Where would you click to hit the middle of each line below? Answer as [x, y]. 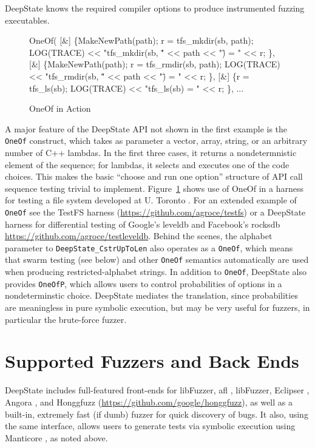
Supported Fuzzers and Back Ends [152, 361]
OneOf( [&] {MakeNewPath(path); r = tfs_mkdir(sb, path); [141, 40]
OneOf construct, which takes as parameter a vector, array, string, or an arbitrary [156, 141]
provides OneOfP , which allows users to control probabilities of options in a [144, 283]
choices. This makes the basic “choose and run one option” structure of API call [154, 176]
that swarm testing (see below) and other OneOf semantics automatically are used [157, 260]
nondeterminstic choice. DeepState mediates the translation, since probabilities [151, 295]
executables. [27, 20]
